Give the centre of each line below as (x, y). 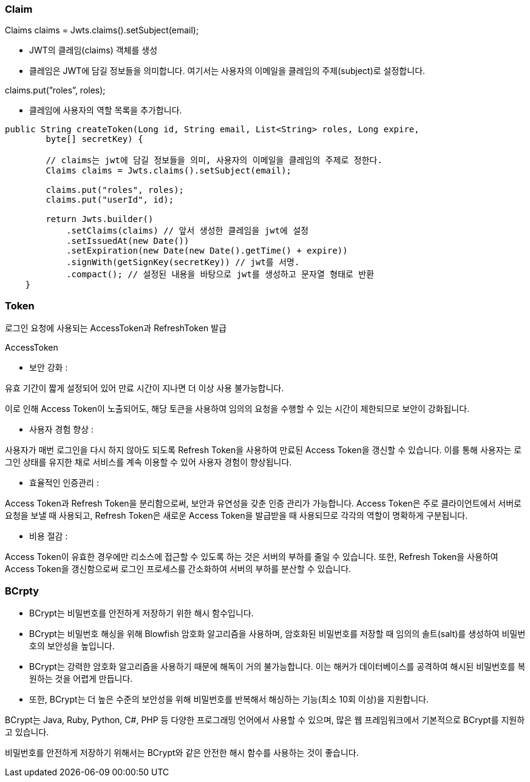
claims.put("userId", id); (110, 200)
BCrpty (22, 591)
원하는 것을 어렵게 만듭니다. (81, 678)
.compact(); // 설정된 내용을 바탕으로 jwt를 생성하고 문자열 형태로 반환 (220, 275)
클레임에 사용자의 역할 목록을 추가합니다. (106, 110)
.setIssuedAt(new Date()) (128, 241)
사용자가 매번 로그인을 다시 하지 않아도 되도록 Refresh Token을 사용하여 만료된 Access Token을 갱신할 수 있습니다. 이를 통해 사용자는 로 (263, 450)
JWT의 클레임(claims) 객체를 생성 (93, 50)
